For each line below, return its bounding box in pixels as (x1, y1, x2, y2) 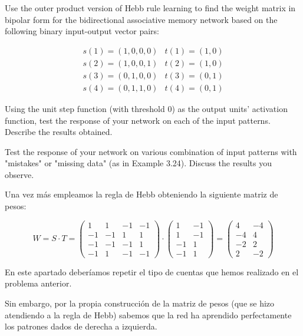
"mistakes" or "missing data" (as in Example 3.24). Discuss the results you (5, 157, 272, 169)
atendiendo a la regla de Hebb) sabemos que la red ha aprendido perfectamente (5, 308, 292, 321)
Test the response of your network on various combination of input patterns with (5, 145, 297, 157)
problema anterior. (5, 277, 72, 289)
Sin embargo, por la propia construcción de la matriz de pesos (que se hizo (5, 297, 275, 309)
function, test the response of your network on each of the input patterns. (5, 114, 271, 126)
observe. (5, 168, 34, 180)
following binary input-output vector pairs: (5, 25, 159, 37)
